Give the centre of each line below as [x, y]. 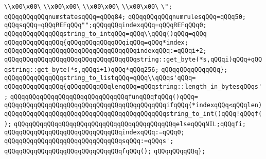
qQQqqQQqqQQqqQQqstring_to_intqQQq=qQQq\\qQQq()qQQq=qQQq [105, 34]
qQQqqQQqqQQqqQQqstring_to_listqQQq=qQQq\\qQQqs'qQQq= [100, 78]
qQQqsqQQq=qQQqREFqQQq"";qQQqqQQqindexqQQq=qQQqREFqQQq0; [105, 25]
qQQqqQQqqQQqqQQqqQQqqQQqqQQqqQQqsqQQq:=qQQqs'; [89, 141]
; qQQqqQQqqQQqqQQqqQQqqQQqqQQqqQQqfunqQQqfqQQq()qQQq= [101, 97]
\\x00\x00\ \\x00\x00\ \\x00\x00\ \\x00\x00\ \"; [88, 7]
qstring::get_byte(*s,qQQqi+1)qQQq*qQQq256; [82, 69]
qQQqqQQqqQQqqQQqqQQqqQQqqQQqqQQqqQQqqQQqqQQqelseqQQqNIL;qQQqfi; [130, 124]
